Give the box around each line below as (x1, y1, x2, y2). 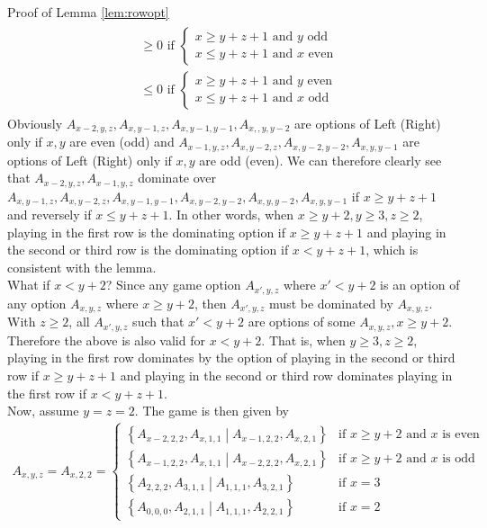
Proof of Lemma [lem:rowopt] (7, 3, 169, 21)
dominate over (138, 168, 217, 187)
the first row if (7, 383, 87, 402)
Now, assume (7, 401, 79, 420)
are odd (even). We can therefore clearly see (199, 150, 442, 169)
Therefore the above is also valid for (7, 330, 205, 349)
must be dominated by (269, 293, 393, 312)
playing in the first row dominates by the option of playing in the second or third (7, 348, 455, 367)
